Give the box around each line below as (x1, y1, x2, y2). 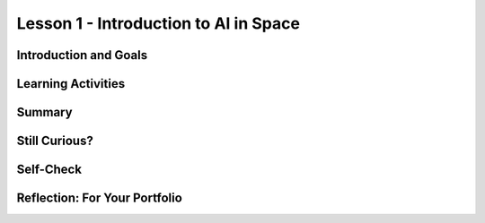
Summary (16, 105, 73, 120)
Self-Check (16, 162, 83, 177)
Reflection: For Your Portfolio (16, 191, 183, 206)
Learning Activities (16, 76, 126, 91)
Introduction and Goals (16, 47, 148, 63)
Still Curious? (16, 133, 93, 149)
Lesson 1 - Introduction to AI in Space (16, 13, 301, 33)
